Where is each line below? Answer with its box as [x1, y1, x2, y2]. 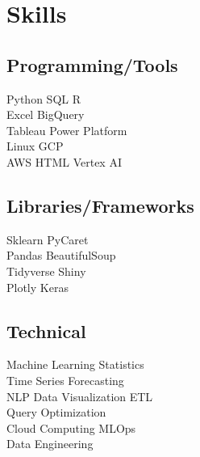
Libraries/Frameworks [6, 193, 194, 218]
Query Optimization [6, 404, 106, 421]
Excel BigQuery [6, 106, 85, 123]
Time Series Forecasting [6, 371, 124, 388]
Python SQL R [6, 90, 81, 107]
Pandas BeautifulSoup [6, 247, 116, 264]
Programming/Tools [6, 52, 178, 77]
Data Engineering [6, 435, 94, 452]
